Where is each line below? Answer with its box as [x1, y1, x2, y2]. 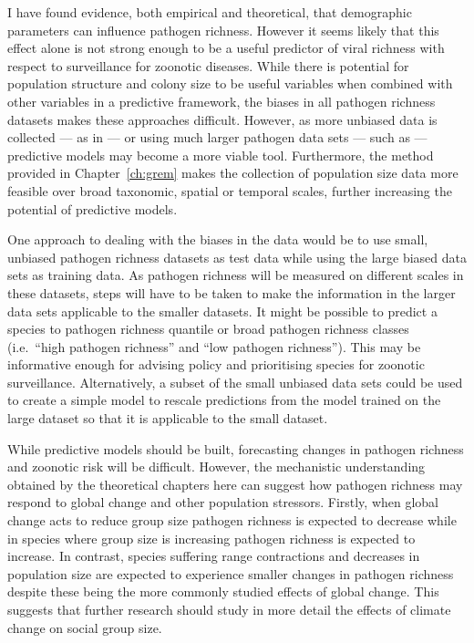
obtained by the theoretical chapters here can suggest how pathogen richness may [7, 474, 463, 493]
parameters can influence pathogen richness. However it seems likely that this [7, 20, 439, 39]
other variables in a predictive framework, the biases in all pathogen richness [7, 91, 436, 110]
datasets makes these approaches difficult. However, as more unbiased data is [7, 109, 438, 129]
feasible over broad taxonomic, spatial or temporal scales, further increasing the [7, 181, 452, 200]
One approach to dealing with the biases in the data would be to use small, [7, 230, 428, 249]
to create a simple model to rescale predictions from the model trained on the [7, 390, 441, 410]
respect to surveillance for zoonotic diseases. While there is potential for [7, 56, 409, 75]
